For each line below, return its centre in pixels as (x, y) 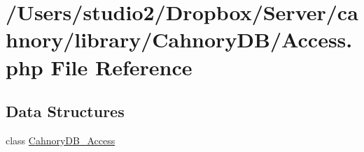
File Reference (121, 67)
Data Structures (65, 111)
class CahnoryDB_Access (61, 140)
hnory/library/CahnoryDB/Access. (179, 39)
